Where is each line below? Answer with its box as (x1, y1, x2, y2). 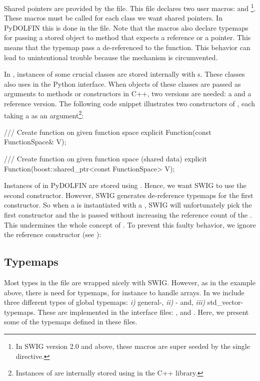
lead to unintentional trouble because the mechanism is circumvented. (4, 52, 218, 62)
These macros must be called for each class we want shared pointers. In (4, 13, 222, 23)
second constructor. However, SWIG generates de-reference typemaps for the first (4, 189, 253, 200)
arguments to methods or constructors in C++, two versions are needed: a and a (4, 88, 251, 99)
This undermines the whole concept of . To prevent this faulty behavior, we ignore (4, 219, 256, 230)
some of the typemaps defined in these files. (4, 316, 137, 327)
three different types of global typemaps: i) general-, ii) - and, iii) (4, 297, 205, 307)
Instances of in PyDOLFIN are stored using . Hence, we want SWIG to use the (4, 180, 246, 190)
